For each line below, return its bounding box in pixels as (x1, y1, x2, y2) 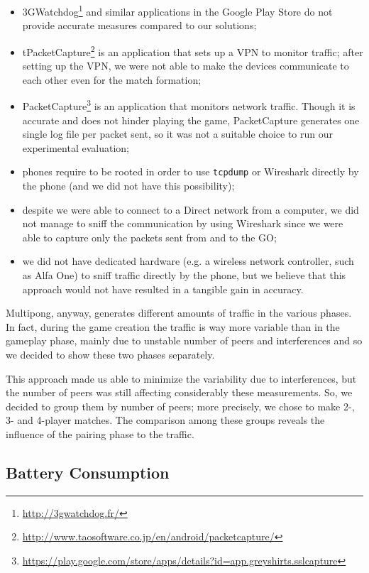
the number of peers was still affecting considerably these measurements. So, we (6, 385, 353, 400)
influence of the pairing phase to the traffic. (6, 426, 194, 441)
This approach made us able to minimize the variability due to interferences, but (6, 371, 357, 386)
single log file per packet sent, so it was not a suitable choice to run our (22, 126, 333, 141)
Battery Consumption (6, 461, 170, 483)
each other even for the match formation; (22, 72, 202, 87)
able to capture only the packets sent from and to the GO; (22, 229, 277, 244)
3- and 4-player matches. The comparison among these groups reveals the (6, 413, 325, 427)
